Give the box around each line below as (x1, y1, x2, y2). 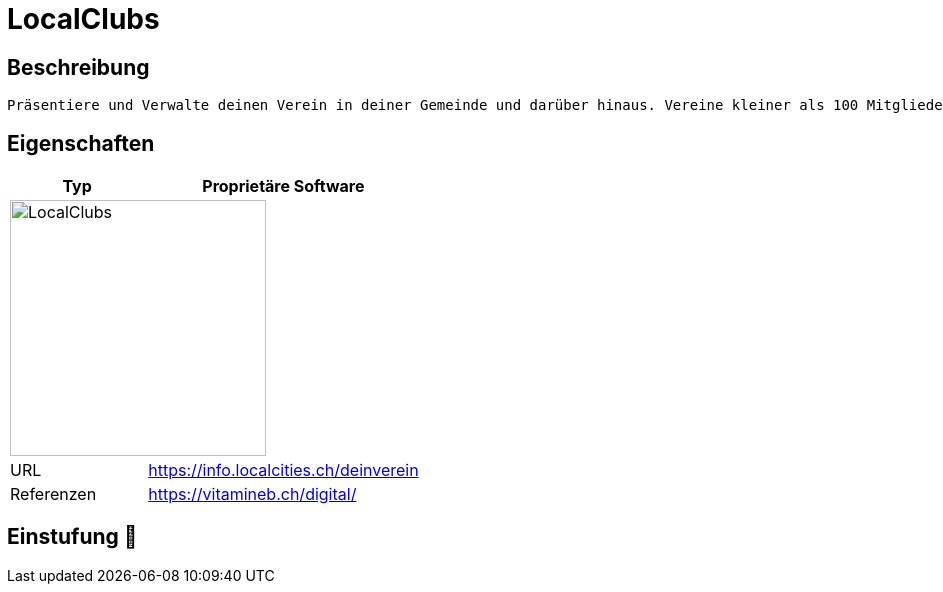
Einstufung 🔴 (7, 524, 138, 550)
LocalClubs (7, 2, 160, 36)
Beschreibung (7, 54, 150, 80)
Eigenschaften (7, 130, 155, 156)
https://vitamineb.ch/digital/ (148, 484, 357, 505)
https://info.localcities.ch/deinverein (148, 460, 419, 481)
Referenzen (10, 484, 97, 505)
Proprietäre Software (202, 176, 365, 197)
